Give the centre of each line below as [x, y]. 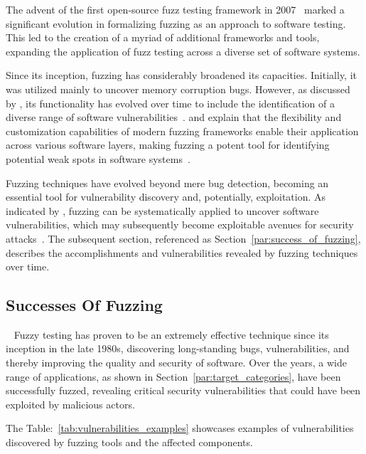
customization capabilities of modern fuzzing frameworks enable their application [182, 131]
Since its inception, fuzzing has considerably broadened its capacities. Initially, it [182, 75]
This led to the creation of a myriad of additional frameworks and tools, [163, 37]
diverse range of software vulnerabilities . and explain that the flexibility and [174, 117]
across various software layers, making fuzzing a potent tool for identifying [168, 145]
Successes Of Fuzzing [84, 305]
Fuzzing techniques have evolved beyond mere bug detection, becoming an [167, 183]
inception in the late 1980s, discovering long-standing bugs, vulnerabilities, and [178, 348]
